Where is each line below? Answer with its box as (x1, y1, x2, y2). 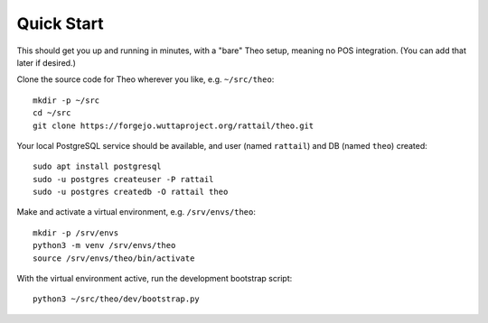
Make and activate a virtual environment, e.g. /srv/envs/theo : (16, 207, 257, 217)
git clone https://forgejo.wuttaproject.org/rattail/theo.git (33, 120, 314, 131)
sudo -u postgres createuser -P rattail (33, 174, 214, 184)
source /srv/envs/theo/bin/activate (33, 253, 195, 263)
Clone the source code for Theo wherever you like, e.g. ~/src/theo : (16, 74, 275, 85)
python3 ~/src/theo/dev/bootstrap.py (33, 294, 201, 304)
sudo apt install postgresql (33, 161, 162, 171)
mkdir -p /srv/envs (33, 227, 119, 238)
